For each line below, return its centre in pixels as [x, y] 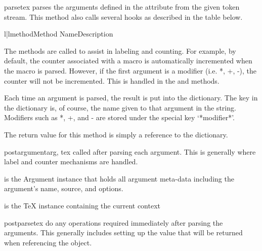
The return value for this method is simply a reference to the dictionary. [116, 134]
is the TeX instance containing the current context [82, 205]
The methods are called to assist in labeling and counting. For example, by [120, 50]
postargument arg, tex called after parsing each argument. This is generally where [130, 151]
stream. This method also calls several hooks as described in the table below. [123, 16]
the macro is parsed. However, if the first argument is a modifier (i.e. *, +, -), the [130, 70]
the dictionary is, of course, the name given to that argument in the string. [120, 107]
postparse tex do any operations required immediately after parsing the [114, 222]
